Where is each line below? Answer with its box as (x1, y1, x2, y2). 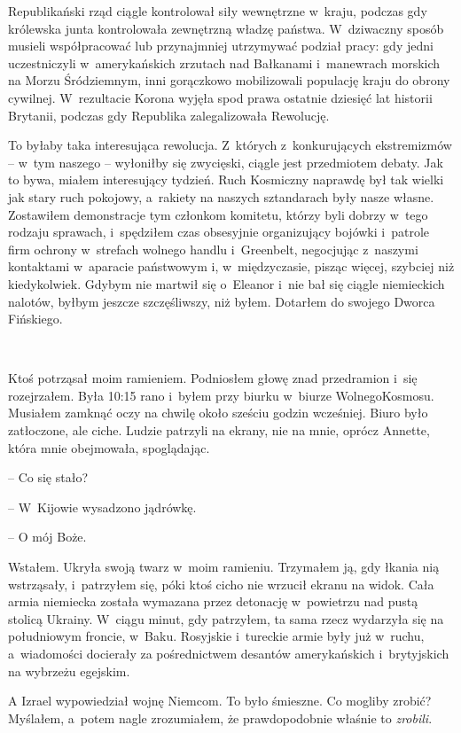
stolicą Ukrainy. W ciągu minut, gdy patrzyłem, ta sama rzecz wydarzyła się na (8, 609, 444, 628)
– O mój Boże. (8, 527, 87, 546)
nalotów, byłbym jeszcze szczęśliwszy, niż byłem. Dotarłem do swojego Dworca (8, 292, 435, 310)
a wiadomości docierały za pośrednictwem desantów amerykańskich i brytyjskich (8, 644, 449, 662)
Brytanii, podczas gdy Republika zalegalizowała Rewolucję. (8, 105, 330, 124)
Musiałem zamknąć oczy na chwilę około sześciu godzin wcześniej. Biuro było (8, 403, 428, 422)
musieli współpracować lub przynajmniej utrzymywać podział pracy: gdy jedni (8, 36, 434, 55)
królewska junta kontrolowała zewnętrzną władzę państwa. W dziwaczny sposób (8, 19, 444, 37)
